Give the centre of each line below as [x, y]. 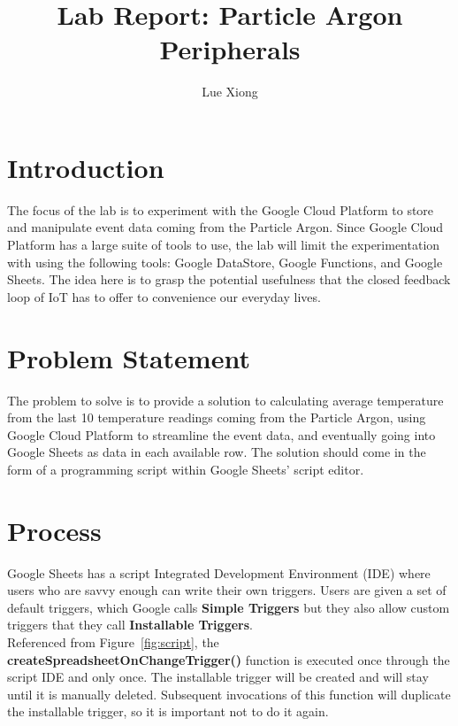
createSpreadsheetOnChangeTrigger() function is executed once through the [229, 659]
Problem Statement [129, 357]
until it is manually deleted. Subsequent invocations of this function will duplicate [229, 694]
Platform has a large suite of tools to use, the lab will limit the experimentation [224, 245]
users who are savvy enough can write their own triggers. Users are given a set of [227, 590]
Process [54, 530]
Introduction [86, 167]
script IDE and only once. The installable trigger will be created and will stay [218, 677]
